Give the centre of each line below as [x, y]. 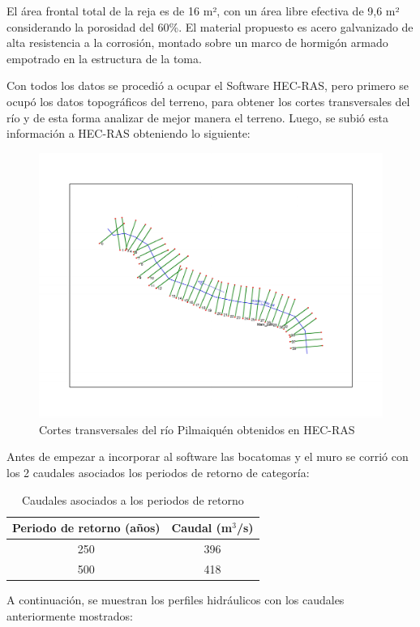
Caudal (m [202, 528]
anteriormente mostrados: [70, 615]
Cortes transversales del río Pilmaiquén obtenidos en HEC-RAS [197, 429]
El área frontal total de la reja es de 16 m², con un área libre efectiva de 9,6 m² [203, 11]
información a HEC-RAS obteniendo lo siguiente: [129, 133]
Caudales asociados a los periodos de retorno [133, 499]
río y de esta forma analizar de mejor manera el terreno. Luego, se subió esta [197, 117]
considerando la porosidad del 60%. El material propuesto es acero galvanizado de [210, 26]
